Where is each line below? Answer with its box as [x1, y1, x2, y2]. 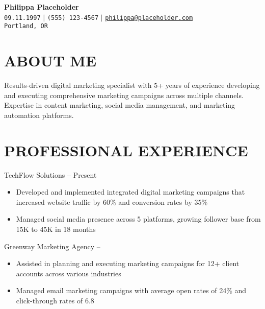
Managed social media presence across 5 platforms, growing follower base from [16, 213, 261, 224]
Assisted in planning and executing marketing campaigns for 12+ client [16, 258, 240, 269]
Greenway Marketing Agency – [4, 241, 100, 251]
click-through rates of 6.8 [16, 295, 94, 305]
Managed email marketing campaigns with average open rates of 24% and [16, 285, 247, 296]
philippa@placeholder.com [105, 14, 193, 21]
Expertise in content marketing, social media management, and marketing [4, 100, 235, 110]
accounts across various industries [16, 268, 121, 278]
